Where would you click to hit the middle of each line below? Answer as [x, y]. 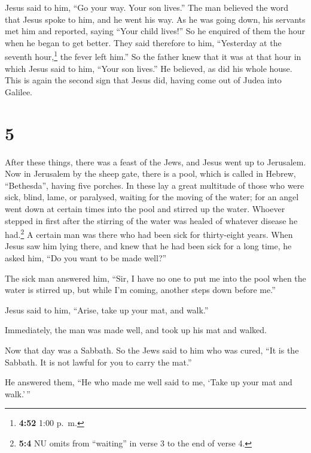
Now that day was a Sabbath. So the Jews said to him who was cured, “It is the [152, 350]
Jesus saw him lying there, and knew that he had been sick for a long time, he [148, 246]
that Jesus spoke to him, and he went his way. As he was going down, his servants [155, 19]
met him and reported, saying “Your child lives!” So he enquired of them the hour [155, 31]
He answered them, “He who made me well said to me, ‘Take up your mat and [149, 382]
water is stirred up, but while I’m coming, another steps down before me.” [140, 290]
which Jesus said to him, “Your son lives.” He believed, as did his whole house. [149, 68]
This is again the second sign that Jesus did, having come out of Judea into [143, 80]
